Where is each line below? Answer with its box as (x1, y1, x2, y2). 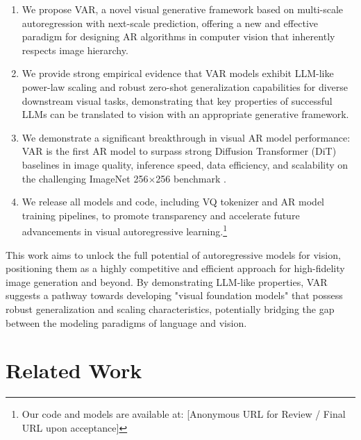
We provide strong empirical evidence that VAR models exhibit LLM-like (22, 66, 334, 81)
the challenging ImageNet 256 (22, 171, 149, 185)
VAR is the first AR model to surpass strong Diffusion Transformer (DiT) (22, 144, 337, 158)
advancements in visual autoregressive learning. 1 (22, 222, 228, 238)
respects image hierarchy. (22, 42, 128, 57)
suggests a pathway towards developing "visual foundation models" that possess (6, 288, 343, 303)
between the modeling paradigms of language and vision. (6, 315, 247, 330)
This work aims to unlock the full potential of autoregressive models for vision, (6, 247, 341, 262)
